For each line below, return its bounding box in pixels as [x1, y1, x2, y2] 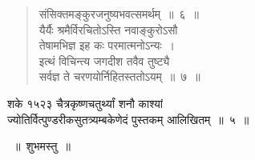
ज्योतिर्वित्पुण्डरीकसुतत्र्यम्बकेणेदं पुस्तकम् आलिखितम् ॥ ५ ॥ [7, 110, 249, 127]
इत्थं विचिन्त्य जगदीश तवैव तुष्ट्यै [38, 52, 170, 69]
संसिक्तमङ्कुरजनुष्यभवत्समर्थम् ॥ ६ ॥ [38, 6, 199, 22]
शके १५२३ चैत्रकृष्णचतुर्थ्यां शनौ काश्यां [7, 94, 163, 111]
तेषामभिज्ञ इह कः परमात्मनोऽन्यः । [38, 37, 175, 54]
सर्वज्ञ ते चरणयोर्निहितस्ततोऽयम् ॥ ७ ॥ [38, 68, 200, 85]
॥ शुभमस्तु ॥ [12, 138, 71, 154]
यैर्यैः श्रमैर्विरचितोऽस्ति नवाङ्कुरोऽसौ [38, 21, 178, 38]
